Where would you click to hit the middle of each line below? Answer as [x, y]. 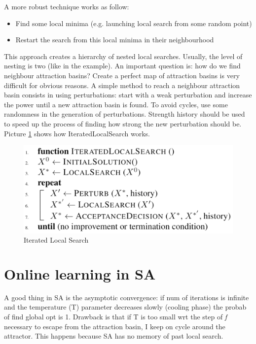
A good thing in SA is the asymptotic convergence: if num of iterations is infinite [127, 297]
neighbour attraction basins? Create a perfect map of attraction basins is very [122, 75]
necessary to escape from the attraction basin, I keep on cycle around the [115, 326]
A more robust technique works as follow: [67, 6]
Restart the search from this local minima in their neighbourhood [115, 40]
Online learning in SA [80, 273]
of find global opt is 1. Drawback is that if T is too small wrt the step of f [116, 317]
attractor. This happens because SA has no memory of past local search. [114, 336]
